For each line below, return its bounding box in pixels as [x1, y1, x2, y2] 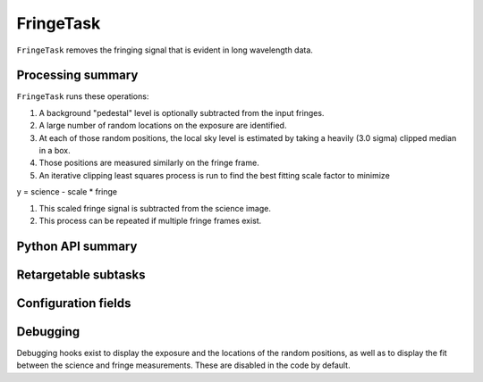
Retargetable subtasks [16, 267, 147, 282]
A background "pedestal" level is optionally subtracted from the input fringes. [38, 107, 325, 118]
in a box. [38, 145, 71, 156]
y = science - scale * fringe [16, 187, 118, 197]
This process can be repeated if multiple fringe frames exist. [38, 215, 262, 226]
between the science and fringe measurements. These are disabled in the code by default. [16, 360, 351, 370]
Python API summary [16, 238, 138, 253]
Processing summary [16, 68, 139, 83]
